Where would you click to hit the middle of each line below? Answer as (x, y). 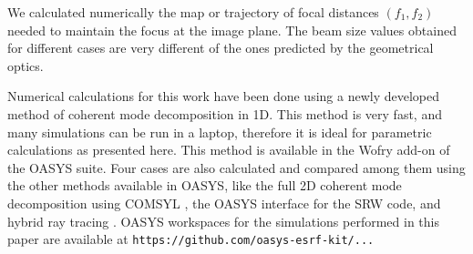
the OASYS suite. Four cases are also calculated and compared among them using (236, 167)
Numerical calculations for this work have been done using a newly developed (224, 96)
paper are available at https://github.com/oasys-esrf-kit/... (191, 239)
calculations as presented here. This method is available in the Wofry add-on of (229, 150)
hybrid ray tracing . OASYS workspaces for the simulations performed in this (223, 221)
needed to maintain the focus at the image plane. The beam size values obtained (232, 30)
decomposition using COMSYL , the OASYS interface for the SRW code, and (224, 203)
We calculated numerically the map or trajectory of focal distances (193, 12)
